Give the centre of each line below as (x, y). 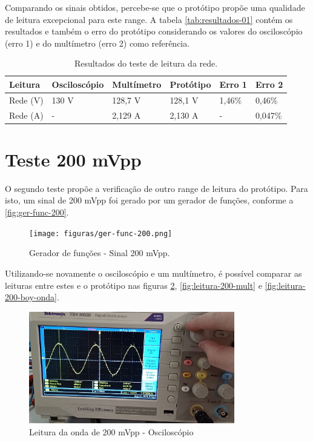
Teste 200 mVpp (73, 159)
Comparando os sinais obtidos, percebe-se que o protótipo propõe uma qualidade (155, 7)
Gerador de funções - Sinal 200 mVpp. (100, 253)
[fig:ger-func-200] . (37, 212)
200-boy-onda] (31, 297)
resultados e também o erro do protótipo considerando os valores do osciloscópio (154, 31)
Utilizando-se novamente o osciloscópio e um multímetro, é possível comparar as (153, 273)
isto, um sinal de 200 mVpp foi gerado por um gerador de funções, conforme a (149, 200)
